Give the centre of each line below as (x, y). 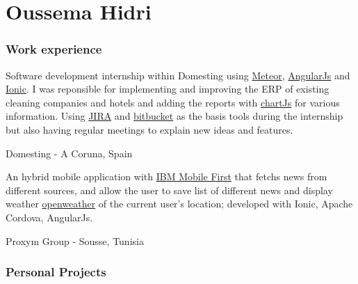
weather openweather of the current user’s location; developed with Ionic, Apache (179, 204)
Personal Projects (56, 272)
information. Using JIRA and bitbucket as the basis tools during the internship (174, 116)
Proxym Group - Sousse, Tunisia (75, 240)
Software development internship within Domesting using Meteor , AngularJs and (178, 75)
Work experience (54, 49)
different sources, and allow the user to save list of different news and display (169, 190)
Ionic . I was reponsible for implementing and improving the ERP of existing (168, 89)
